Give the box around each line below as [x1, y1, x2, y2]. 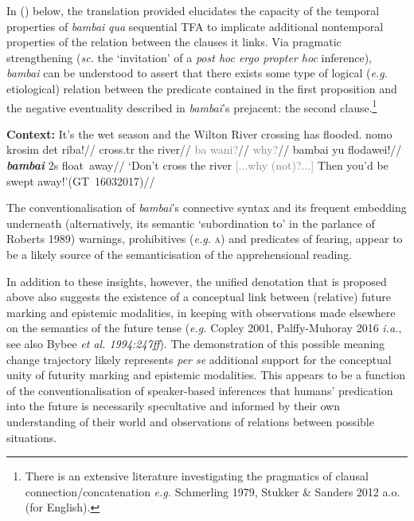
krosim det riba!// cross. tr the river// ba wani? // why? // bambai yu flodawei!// [6, 141, 402, 158]
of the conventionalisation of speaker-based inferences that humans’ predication [6, 382, 393, 398]
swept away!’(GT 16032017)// [6, 172, 155, 189]
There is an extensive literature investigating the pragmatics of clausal [25, 468, 369, 484]
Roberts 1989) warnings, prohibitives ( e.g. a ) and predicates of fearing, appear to [6, 230, 403, 247]
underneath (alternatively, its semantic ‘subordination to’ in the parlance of [6, 214, 375, 231]
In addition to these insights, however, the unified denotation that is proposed [6, 272, 387, 289]
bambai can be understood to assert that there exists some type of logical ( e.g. [6, 65, 388, 81]
